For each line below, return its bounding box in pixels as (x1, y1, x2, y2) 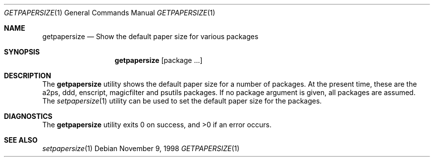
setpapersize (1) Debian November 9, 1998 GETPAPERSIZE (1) (42, 144, 240, 153)
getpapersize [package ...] (114, 56, 203, 64)
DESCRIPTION (4, 71, 52, 80)
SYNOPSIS (4, 48, 40, 56)
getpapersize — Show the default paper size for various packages (42, 32, 259, 41)
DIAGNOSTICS (4, 112, 53, 120)
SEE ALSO (4, 136, 38, 144)
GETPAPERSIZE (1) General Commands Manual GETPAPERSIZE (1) (4, 8, 216, 17)
